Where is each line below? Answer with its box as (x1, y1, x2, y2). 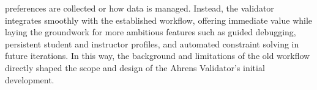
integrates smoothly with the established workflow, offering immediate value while (5, 13, 313, 26)
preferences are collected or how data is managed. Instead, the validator (5, 2, 274, 14)
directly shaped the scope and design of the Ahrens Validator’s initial (5, 61, 265, 74)
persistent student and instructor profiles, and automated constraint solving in (5, 37, 299, 50)
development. (5, 73, 54, 86)
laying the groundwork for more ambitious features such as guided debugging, (5, 26, 296, 38)
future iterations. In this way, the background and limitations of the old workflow (5, 49, 310, 62)
